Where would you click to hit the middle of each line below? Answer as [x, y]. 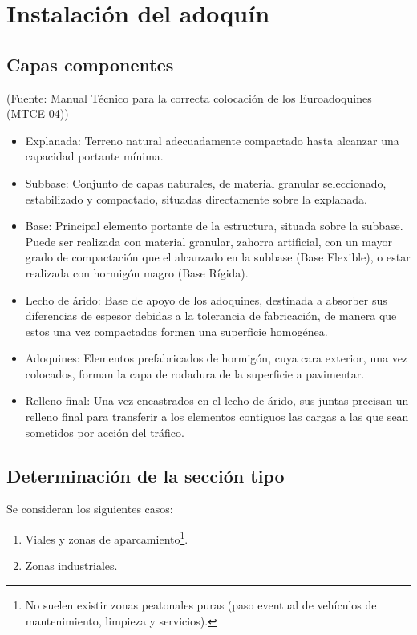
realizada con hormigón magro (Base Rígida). [137, 272]
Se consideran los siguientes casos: [90, 509]
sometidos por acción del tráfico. [105, 432]
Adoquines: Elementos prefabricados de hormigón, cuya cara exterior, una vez [217, 358]
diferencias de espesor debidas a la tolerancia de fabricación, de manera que [211, 315]
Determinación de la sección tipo [146, 475]
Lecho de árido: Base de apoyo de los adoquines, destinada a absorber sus [206, 299]
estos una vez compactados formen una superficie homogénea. [176, 331]
